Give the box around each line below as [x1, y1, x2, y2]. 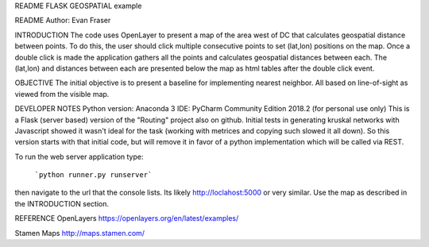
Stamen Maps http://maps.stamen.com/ [14, 228, 145, 237]
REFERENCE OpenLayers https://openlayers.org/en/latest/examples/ [14, 214, 239, 223]
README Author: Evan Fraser [14, 16, 111, 25]
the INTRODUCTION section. [14, 199, 109, 208]
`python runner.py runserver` [34, 171, 153, 179]
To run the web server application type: [14, 152, 144, 161]
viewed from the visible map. [14, 89, 110, 98]
